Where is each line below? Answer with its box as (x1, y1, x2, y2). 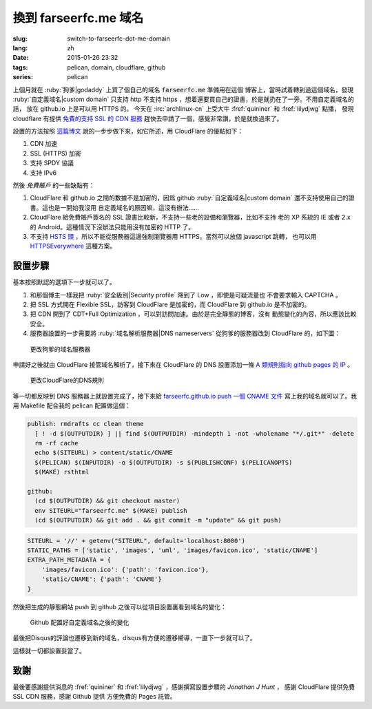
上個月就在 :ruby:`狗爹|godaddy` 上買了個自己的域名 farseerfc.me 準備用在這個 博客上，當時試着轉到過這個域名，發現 (12, 85, 354, 94)
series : (12, 73, 34, 81)
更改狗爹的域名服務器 (30, 345, 91, 353)
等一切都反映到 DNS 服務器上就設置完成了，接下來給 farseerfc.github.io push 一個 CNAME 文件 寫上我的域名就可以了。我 (12, 392, 358, 400)
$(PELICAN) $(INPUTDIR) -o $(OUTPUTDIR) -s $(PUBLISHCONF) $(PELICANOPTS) (34, 458, 293, 466)
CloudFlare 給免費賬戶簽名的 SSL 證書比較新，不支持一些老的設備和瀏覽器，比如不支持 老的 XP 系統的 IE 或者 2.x (30, 213, 351, 222)
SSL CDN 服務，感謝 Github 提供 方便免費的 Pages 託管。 (12, 692, 176, 701)
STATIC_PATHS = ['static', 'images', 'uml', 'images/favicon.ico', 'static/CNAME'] (27, 547, 318, 554)
